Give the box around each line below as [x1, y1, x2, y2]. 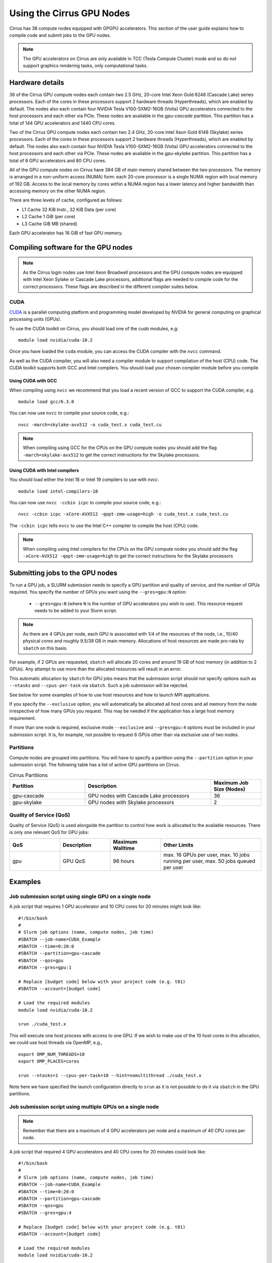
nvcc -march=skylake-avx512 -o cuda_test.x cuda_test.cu [18, 422, 162, 427]
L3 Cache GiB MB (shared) [22, 220, 78, 227]
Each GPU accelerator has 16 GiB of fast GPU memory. [9, 230, 123, 236]
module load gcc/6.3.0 [18, 399, 75, 404]
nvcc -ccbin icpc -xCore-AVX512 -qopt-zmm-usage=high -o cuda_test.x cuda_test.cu [18, 511, 228, 517]
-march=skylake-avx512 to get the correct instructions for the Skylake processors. [23, 452, 200, 458]
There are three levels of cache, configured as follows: [9, 197, 123, 203]
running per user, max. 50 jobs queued [163, 858, 255, 865]
